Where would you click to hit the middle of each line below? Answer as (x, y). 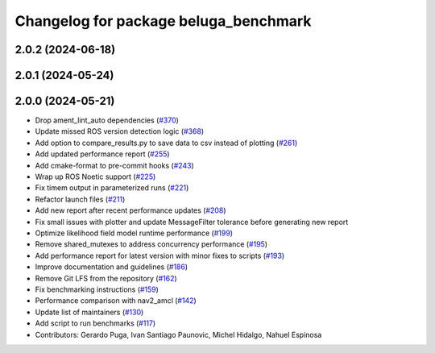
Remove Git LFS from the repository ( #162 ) (106, 278)
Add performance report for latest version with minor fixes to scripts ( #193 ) (160, 255)
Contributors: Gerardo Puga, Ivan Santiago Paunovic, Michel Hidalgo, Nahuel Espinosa (178, 334)
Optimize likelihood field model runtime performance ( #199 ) (134, 233)
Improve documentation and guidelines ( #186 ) (112, 267)
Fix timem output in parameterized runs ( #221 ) (112, 188)
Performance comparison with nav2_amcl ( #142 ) (116, 301)
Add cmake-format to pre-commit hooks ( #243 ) (115, 165)
